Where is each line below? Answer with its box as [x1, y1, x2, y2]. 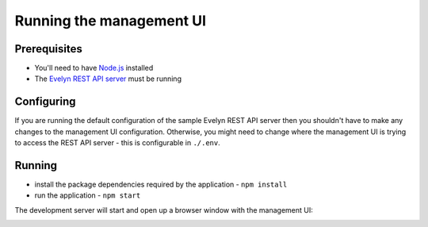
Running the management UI [14, 12, 206, 29]
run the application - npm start [34, 190, 141, 200]
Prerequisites [14, 42, 82, 56]
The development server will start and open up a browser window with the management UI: [14, 205, 313, 214]
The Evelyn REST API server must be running [34, 74, 182, 83]
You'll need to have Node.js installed [34, 63, 154, 73]
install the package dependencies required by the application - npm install [34, 179, 288, 190]
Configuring [14, 95, 76, 109]
